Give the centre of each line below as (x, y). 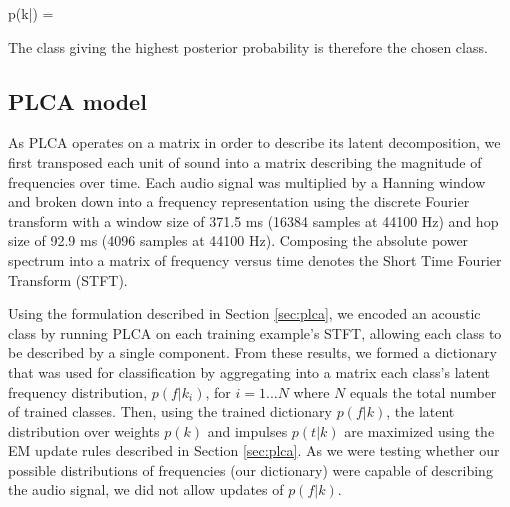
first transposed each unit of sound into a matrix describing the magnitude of (245, 161)
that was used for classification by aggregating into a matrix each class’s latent (249, 371)
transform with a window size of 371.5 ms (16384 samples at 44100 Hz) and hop (253, 220)
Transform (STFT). (68, 279)
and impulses (247, 430)
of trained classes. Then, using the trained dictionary (170, 411)
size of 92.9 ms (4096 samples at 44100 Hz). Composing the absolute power (238, 240)
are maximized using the (419, 430)
